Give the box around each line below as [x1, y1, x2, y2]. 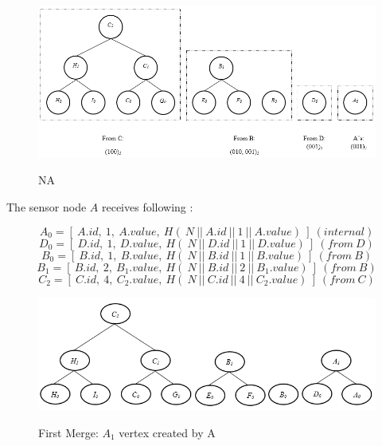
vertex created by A [119, 424, 216, 440]
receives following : [101, 199, 193, 215]
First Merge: [38, 424, 99, 440]
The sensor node [6, 199, 87, 215]
